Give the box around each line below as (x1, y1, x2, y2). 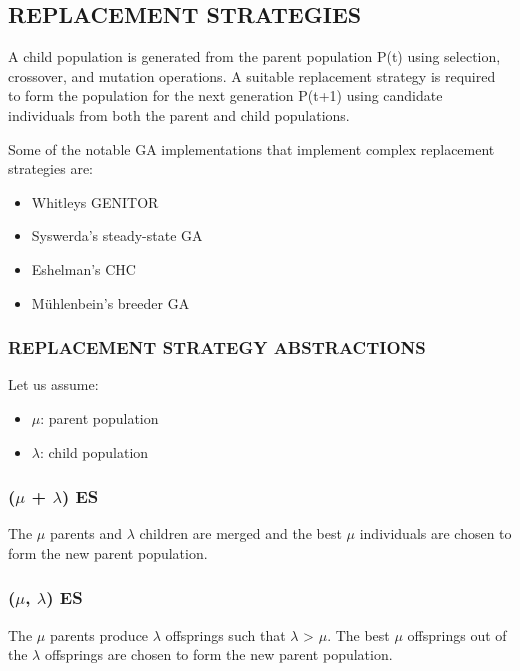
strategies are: (8, 158, 93, 179)
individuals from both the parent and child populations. (8, 104, 350, 125)
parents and (49, 523, 122, 544)
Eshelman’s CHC (31, 258, 136, 279)
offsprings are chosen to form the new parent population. (44, 644, 393, 665)
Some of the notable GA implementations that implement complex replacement (8, 138, 495, 159)
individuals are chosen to (359, 523, 512, 544)
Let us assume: (8, 374, 99, 395)
